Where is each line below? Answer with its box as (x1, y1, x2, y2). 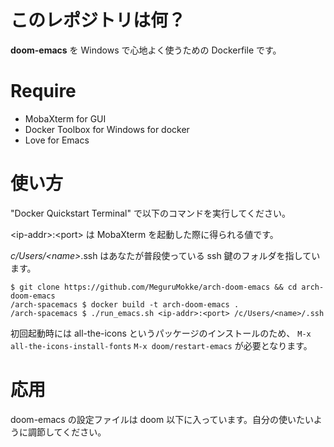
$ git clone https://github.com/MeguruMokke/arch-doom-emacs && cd (10, 282, 298, 292)
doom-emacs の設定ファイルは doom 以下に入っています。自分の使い (10, 413, 297, 425)
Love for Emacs (24, 134, 90, 146)
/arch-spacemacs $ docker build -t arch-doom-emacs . (10, 299, 240, 310)
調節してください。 (27, 426, 107, 438)
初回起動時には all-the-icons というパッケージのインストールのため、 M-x (10, 327, 312, 339)
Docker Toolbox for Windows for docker (24, 123, 190, 135)
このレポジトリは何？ (10, 9, 187, 32)
